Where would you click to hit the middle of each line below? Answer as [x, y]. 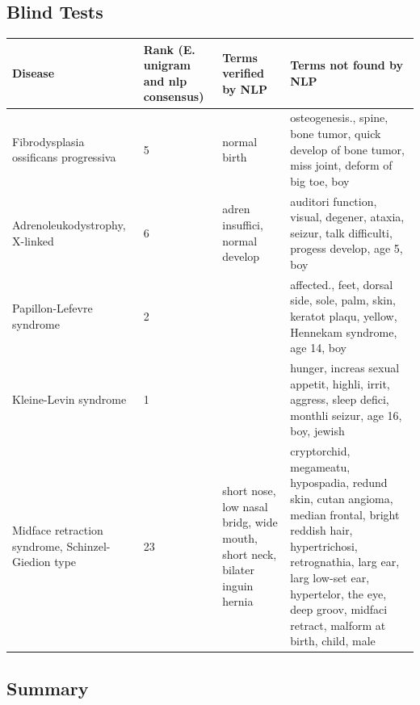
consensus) [174, 97]
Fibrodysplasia [48, 141]
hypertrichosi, [324, 546]
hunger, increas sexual [345, 367]
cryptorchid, [320, 451]
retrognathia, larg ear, [345, 562]
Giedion [31, 562]
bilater [238, 570]
